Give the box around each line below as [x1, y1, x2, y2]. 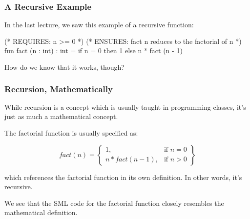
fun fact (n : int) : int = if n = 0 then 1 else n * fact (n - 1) [4, 45, 183, 56]
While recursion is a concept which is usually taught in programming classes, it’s [4, 101, 246, 112]
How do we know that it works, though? [4, 62, 125, 72]
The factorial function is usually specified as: [4, 128, 138, 138]
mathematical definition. [4, 207, 78, 218]
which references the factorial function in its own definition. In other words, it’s [4, 172, 242, 182]
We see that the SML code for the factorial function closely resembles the [4, 198, 224, 208]
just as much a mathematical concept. [4, 111, 118, 121]
